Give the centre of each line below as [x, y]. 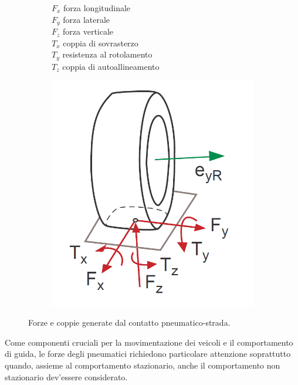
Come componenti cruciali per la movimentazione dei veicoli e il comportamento [149, 342]
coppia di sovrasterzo [101, 43]
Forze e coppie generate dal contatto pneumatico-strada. [129, 322]
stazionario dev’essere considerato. [66, 376]
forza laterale [87, 19]
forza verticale [88, 31]
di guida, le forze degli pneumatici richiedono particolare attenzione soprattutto [148, 354]
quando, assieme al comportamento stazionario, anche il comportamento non [143, 365]
